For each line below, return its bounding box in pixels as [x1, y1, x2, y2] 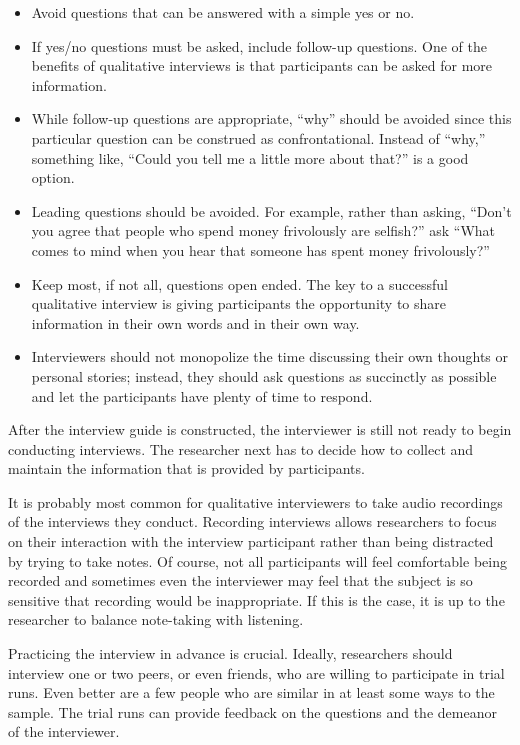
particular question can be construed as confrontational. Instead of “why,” [31, 127, 486, 148]
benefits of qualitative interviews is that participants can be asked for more [31, 55, 493, 76]
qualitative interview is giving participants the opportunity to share [31, 293, 447, 314]
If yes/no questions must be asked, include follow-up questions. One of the [31, 35, 487, 56]
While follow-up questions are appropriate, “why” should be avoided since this [31, 108, 512, 129]
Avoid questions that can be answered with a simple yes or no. [31, 2, 415, 22]
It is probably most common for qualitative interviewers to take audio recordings [8, 491, 503, 512]
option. [31, 167, 75, 188]
